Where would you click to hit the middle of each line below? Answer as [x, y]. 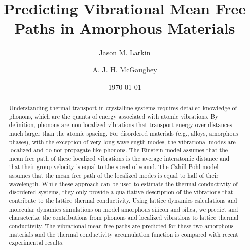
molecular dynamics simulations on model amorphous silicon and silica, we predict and [123, 209]
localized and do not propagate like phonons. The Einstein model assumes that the [118, 150]
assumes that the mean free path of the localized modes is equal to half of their [114, 175]
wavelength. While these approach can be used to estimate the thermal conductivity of [123, 183]
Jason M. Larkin [125, 52]
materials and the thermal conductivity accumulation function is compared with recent [123, 234]
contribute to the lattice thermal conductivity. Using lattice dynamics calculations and [123, 201]
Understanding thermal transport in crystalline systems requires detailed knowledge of [123, 108]
